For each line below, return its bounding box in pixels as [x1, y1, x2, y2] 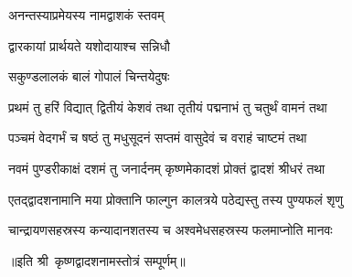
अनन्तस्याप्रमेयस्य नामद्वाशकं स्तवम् [8, 5, 165, 24]
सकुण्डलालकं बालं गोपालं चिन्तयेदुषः [8, 67, 170, 86]
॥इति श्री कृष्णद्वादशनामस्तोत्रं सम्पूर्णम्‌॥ [8, 250, 186, 270]
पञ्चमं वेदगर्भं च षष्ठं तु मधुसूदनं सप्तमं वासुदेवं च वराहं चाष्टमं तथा [8, 128, 307, 147]
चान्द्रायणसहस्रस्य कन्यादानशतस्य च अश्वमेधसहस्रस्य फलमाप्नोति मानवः [8, 220, 333, 240]
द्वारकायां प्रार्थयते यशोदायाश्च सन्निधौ [8, 36, 170, 55]
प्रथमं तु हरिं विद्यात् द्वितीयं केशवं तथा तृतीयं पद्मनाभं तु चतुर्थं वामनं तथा [8, 97, 327, 116]
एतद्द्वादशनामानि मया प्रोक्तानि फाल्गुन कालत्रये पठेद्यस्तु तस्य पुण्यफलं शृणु [8, 189, 343, 208]
